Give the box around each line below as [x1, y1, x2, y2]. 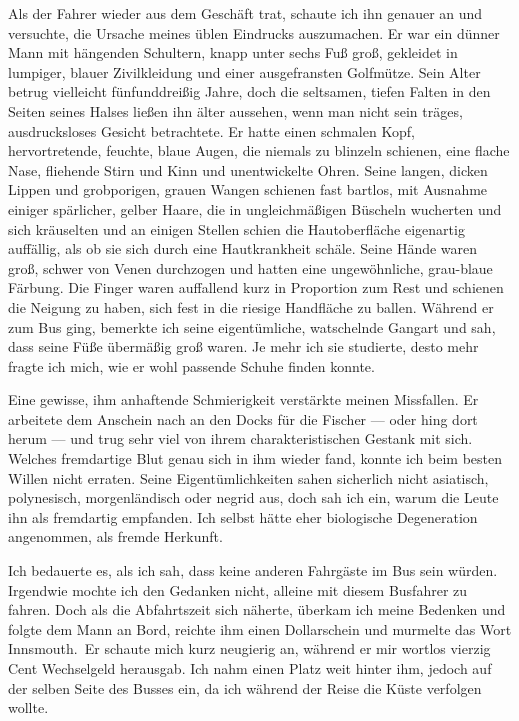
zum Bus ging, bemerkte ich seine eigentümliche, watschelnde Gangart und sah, [8, 316, 496, 337]
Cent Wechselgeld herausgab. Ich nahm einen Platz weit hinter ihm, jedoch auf [8, 658, 492, 678]
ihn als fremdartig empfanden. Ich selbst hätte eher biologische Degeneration [8, 506, 478, 527]
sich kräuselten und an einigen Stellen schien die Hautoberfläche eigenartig [8, 218, 465, 239]
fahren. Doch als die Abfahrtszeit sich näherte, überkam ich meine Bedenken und [8, 599, 506, 620]
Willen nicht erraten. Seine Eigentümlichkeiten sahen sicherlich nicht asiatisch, [8, 467, 489, 488]
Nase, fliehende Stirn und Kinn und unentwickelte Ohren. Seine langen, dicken [8, 159, 488, 180]
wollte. [8, 697, 49, 718]
